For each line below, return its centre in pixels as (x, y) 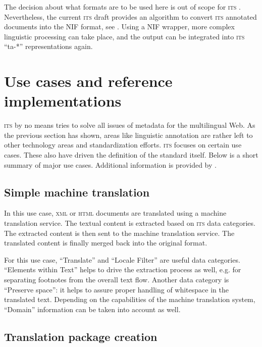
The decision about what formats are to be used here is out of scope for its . (122, 7)
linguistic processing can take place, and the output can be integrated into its (124, 36)
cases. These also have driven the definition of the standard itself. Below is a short (131, 155)
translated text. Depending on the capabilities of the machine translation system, (130, 299)
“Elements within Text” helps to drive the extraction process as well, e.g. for (123, 269)
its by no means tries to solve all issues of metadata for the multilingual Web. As (130, 125)
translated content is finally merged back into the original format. (106, 243)
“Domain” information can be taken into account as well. (92, 309)
